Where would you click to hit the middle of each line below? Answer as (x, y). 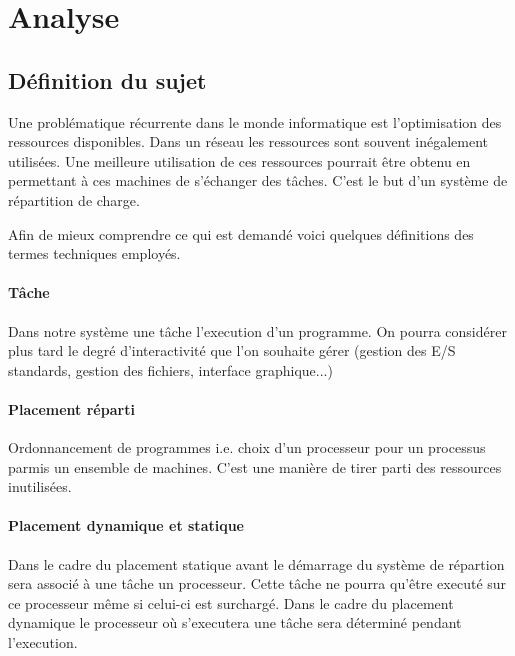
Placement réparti (71, 408)
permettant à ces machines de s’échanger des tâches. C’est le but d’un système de (258, 180)
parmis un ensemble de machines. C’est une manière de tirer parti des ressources (255, 466)
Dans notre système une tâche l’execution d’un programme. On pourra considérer (257, 330)
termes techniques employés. (94, 253)
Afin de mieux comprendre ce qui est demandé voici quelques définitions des (241, 233)
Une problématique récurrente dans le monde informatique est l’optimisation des (255, 121)
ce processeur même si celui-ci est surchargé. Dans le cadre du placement (231, 602)
